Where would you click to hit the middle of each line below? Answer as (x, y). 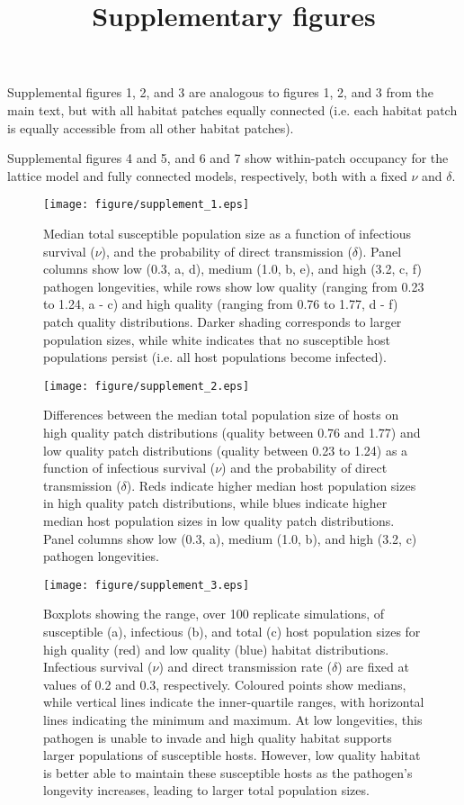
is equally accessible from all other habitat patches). (151, 127)
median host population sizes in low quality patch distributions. (219, 520)
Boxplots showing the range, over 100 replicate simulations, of (214, 614)
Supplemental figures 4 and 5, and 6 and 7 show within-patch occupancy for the (228, 158)
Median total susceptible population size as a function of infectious (228, 233)
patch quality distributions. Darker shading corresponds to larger (223, 321)
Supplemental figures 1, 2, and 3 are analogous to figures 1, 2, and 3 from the (221, 92)
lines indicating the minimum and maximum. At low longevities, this (233, 719)
